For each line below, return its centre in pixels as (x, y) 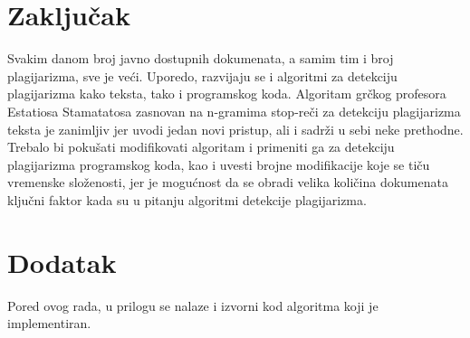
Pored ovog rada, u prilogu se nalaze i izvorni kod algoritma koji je (193, 305)
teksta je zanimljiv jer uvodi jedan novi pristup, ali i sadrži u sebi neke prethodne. (235, 129)
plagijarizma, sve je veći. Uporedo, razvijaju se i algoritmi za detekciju (202, 75)
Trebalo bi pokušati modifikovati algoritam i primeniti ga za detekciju (201, 147)
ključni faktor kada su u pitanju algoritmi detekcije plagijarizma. (187, 199)
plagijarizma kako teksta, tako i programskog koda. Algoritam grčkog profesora (227, 94)
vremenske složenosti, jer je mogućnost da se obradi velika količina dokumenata (228, 182)
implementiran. (49, 323)
